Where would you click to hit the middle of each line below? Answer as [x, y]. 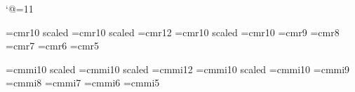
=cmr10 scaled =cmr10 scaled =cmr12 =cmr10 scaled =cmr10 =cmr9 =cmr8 [173, 32]
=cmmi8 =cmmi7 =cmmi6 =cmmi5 [83, 83]
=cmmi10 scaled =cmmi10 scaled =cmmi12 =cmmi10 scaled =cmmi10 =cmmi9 [178, 69]
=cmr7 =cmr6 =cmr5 [53, 46]
